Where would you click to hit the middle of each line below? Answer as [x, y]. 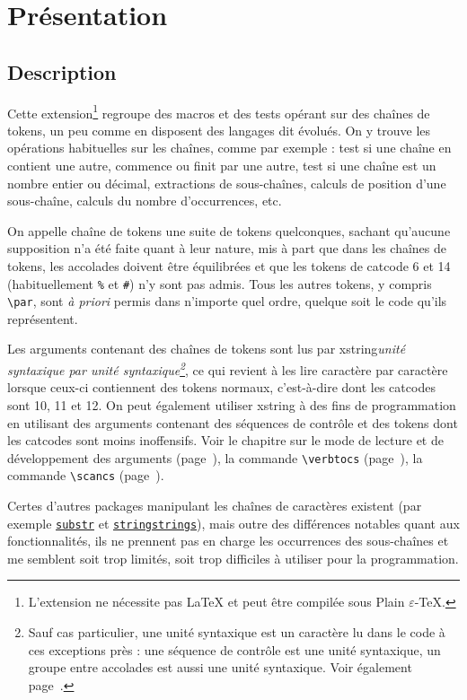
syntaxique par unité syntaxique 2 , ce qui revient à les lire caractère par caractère [228, 368]
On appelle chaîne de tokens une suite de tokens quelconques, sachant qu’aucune [229, 230]
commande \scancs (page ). [86, 475]
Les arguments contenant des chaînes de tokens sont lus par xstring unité [207, 349]
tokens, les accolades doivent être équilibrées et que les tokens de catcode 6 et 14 [229, 265]
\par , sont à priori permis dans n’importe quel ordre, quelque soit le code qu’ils [227, 301]
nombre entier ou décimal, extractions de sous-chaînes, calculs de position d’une [227, 183]
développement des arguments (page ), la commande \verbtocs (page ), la [215, 457]
